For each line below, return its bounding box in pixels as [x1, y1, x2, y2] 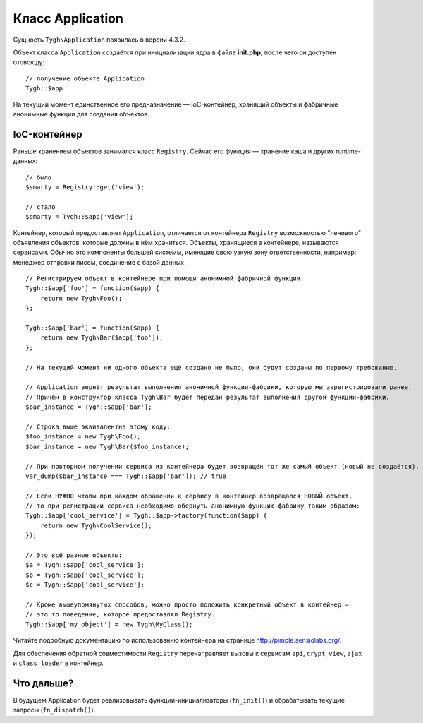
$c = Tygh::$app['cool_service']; [25, 581, 145, 589]
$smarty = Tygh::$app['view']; [25, 213, 134, 221]
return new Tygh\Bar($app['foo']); [39, 334, 164, 342]
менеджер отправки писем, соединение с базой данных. [13, 258, 186, 266]
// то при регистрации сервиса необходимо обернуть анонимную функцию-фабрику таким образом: [25, 502, 360, 510]
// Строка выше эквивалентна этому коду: [25, 422, 171, 431]
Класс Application [13, 11, 123, 26]
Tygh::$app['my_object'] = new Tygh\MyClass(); [25, 620, 193, 628]
